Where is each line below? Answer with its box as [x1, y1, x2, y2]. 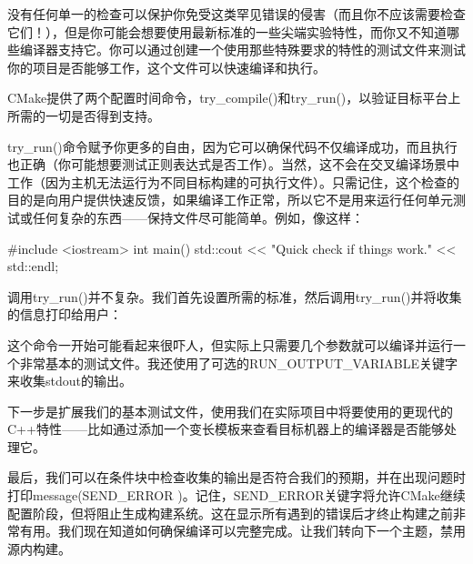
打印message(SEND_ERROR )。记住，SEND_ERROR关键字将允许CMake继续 [7, 486, 466, 505]
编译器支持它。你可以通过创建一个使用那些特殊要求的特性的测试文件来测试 [19, 40, 466, 59]
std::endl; [7, 257, 59, 276]
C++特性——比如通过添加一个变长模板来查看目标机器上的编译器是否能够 [7, 419, 444, 438]
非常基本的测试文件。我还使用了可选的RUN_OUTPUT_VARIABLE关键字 [19, 353, 458, 372]
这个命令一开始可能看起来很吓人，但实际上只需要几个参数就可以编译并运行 [7, 335, 453, 354]
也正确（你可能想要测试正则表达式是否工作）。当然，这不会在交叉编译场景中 [7, 155, 459, 174]
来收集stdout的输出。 [7, 371, 132, 390]
